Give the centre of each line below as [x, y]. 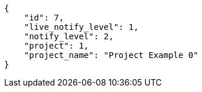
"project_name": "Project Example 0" [111, 55]
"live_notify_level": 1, [81, 27]
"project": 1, [56, 46]
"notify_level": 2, [69, 36]
